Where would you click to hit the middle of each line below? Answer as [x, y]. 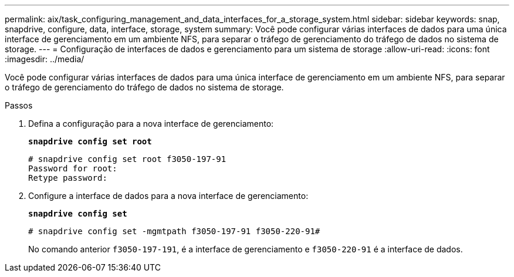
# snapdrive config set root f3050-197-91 [127, 159]
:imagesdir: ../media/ [45, 59]
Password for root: [73, 168]
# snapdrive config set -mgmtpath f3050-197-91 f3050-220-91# [174, 231]
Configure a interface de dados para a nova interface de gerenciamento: [168, 196]
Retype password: [68, 178]
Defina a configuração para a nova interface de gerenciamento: [151, 124]
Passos [19, 105]
